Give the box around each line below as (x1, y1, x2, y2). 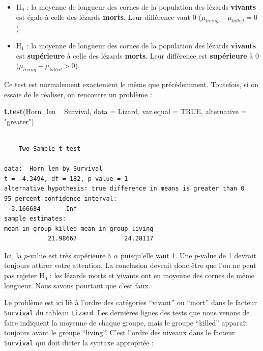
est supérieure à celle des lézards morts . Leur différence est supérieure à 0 (16, 50, 259, 61)
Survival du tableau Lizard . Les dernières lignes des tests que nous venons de (4, 307, 250, 317)
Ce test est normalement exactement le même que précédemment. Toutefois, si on (4, 78, 258, 89)
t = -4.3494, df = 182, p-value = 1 (4, 175, 128, 182)
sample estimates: (4, 215, 66, 223)
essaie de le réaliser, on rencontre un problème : (4, 89, 152, 99)
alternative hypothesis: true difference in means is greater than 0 (4, 185, 245, 193)
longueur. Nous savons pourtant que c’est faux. (4, 280, 151, 290)
